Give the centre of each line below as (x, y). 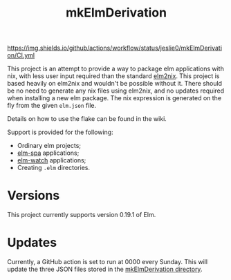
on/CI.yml (21, 55)
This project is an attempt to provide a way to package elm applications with (116, 69)
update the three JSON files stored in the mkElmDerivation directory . (105, 269)
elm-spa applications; (48, 153)
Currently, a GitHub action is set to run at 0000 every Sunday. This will (108, 262)
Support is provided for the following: (60, 132)
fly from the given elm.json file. (52, 106)
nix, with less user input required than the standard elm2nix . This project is (113, 76)
